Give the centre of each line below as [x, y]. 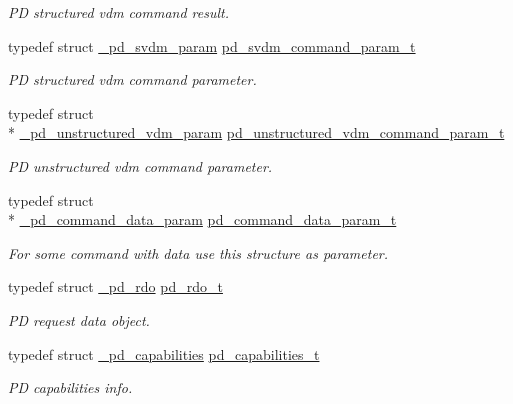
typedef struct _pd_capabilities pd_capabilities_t [164, 353]
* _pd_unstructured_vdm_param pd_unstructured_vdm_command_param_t [256, 132]
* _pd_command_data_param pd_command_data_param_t [202, 219]
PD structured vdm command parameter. [132, 79]
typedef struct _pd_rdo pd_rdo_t [115, 286]
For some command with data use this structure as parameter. [198, 252]
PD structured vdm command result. [119, 12]
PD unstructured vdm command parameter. [140, 165]
